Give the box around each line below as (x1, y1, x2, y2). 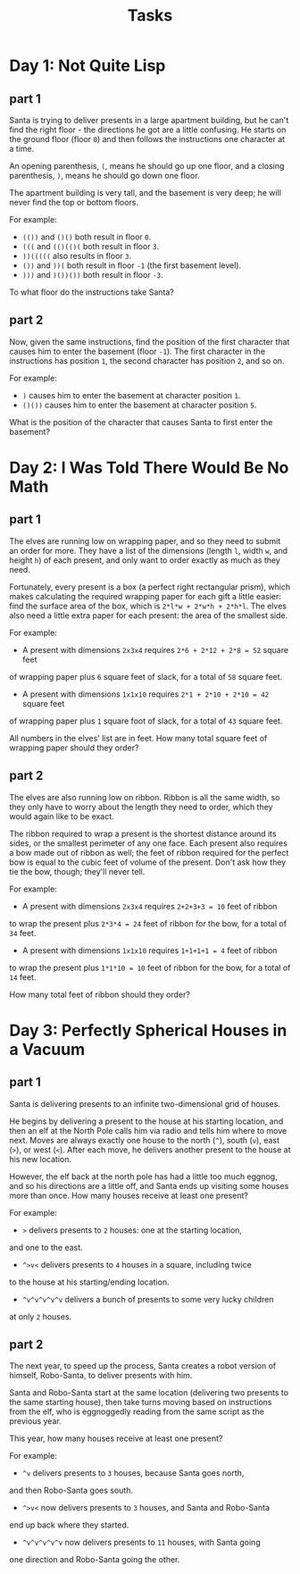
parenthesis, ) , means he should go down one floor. (9, 171, 200, 180)
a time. (9, 144, 35, 154)
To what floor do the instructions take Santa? (9, 287, 174, 297)
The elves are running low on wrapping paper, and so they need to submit (9, 535, 281, 546)
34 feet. (9, 927, 37, 938)
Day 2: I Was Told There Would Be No (9, 457, 289, 478)
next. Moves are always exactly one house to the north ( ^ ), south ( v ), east (9, 1134, 279, 1145)
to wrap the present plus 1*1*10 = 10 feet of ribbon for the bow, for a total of (9, 962, 291, 973)
